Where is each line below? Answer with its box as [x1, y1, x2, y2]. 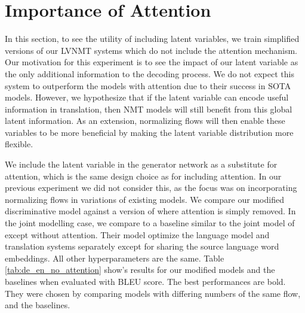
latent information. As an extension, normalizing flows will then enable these [5, 114, 285, 127]
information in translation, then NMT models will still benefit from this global [5, 102, 292, 115]
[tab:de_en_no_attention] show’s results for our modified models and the [5, 263, 275, 276]
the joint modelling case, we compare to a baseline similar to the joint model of [5, 217, 295, 229]
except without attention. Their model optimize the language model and [5, 228, 270, 241]
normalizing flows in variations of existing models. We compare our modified [5, 193, 284, 205]
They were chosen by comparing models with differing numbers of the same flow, [5, 287, 301, 299]
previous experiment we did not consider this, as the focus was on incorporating [5, 181, 297, 194]
